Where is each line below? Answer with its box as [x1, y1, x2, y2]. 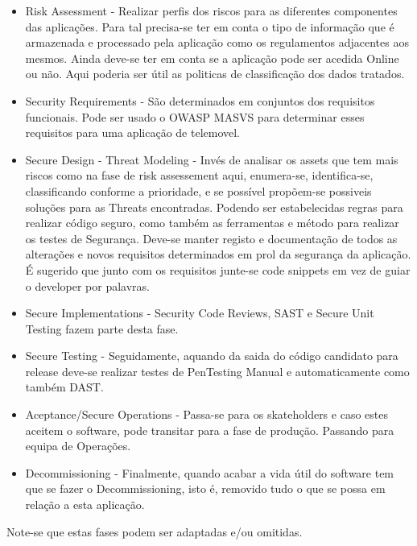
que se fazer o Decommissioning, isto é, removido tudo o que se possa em [25, 480, 386, 497]
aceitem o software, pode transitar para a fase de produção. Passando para [25, 421, 394, 438]
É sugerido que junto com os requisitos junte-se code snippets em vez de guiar [25, 261, 411, 278]
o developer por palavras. [25, 277, 151, 294]
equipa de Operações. [25, 437, 131, 454]
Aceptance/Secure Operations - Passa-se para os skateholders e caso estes [25, 406, 388, 423]
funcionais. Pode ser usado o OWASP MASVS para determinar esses [25, 108, 365, 125]
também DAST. [25, 378, 104, 395]
